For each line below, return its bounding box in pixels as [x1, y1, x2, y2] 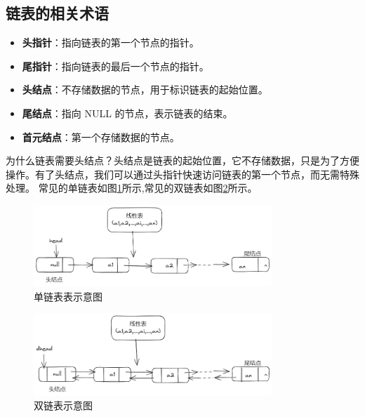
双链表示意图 [34, 398, 93, 413]
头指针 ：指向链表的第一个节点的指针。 [22, 35, 199, 50]
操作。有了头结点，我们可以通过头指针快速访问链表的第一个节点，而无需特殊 [6, 166, 359, 181]
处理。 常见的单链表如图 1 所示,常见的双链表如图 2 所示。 [6, 180, 258, 195]
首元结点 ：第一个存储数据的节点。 [22, 129, 180, 144]
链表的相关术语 [6, 2, 109, 24]
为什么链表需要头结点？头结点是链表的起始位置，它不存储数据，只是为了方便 [6, 153, 359, 168]
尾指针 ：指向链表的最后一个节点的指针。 [22, 58, 209, 73]
